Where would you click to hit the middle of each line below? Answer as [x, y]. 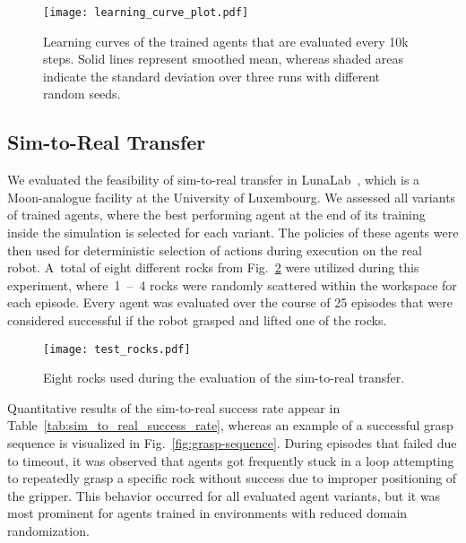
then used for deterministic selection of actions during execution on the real [215, 250]
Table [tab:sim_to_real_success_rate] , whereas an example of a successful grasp [230, 425]
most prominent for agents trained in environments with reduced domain [207, 513]
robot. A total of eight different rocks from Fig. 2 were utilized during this [213, 267]
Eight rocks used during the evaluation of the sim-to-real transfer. [224, 378]
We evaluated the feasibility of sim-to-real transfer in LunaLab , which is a [214, 180]
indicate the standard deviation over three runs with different [212, 76]
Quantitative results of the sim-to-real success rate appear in [174, 407]
